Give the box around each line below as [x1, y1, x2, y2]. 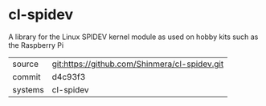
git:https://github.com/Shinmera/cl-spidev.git [51, 58, 224, 69]
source [12, 58, 39, 69]
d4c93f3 [51, 71, 86, 82]
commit [12, 71, 41, 82]
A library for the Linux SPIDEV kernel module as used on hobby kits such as [8, 32, 259, 41]
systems [12, 84, 44, 95]
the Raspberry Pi [8, 40, 64, 49]
